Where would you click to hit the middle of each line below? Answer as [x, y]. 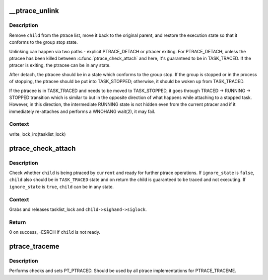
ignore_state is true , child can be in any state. [62, 187]
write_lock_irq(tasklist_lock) [37, 134]
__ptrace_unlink [34, 11]
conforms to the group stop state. [43, 42]
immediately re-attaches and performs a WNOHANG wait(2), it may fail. [82, 111]
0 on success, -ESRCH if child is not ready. [55, 232]
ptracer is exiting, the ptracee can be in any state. [60, 65]
